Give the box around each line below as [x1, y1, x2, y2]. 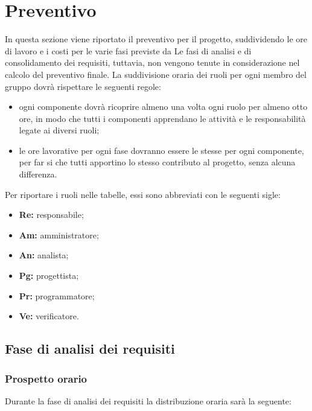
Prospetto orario [5, 371, 88, 386]
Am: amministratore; [19, 228, 99, 241]
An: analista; [19, 249, 69, 261]
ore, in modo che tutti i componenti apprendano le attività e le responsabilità [19, 112, 306, 124]
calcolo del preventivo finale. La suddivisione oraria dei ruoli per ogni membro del [5, 68, 307, 80]
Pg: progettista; [19, 269, 79, 282]
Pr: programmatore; [19, 289, 95, 302]
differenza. [19, 168, 57, 180]
